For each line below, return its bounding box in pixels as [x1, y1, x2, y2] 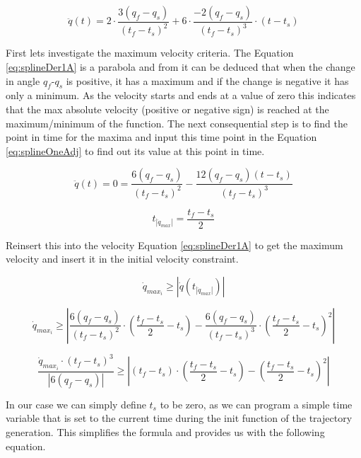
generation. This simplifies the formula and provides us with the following [6, 424, 325, 439]
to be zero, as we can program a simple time [160, 396, 353, 411]
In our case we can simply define [6, 396, 146, 411]
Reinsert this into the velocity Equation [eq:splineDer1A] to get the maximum [6, 237, 343, 252]
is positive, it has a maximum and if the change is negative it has [66, 73, 349, 88]
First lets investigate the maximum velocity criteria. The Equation [6, 45, 294, 60]
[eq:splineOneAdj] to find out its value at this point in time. [6, 143, 265, 158]
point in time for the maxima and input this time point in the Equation [6, 130, 317, 144]
